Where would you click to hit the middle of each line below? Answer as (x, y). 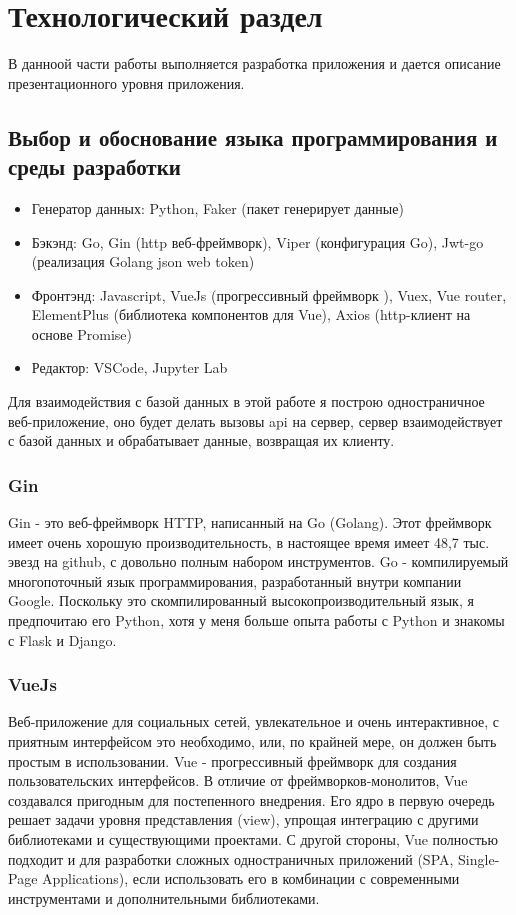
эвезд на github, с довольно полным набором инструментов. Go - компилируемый (258, 561)
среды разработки (94, 166)
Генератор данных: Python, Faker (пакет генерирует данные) (217, 207)
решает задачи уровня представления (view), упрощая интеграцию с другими (243, 819)
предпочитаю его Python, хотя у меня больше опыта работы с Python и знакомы (256, 620)
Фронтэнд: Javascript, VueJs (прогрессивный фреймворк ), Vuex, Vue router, (269, 294)
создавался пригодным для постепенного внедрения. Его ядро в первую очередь (251, 799)
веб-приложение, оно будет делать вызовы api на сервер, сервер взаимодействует (255, 420)
